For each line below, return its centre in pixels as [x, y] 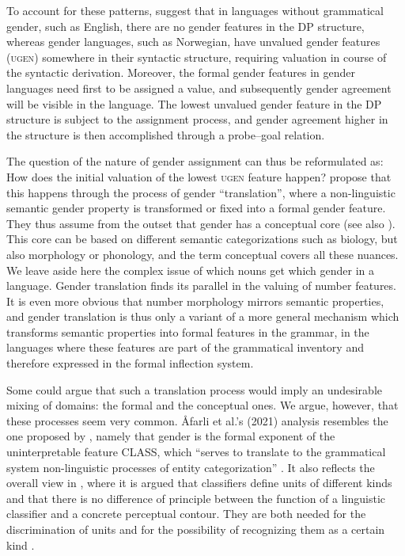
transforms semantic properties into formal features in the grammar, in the [188, 331]
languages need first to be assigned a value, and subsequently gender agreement [199, 88]
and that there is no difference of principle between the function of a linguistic [196, 498]
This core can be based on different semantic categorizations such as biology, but [202, 239]
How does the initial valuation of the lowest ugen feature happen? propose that [199, 176]
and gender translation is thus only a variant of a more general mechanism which [203, 316]
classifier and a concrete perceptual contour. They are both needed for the [186, 514]
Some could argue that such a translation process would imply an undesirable [195, 389]
